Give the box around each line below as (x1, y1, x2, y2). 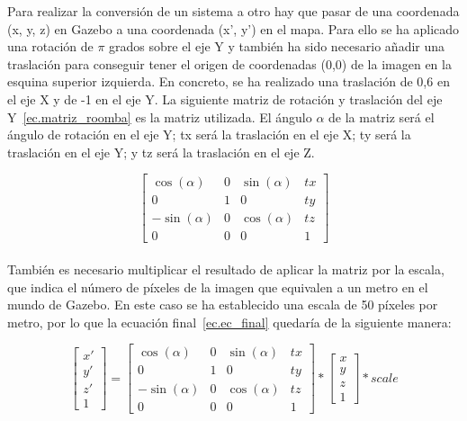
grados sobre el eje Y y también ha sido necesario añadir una (109, 37, 445, 56)
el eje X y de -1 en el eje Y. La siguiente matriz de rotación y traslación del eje (7, 89, 443, 108)
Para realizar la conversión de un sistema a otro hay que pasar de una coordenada (7, 2, 460, 20)
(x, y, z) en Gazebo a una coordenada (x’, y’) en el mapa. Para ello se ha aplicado (7, 19, 460, 38)
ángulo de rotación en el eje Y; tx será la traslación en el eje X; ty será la (7, 125, 411, 144)
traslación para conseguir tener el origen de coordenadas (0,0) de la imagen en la (7, 54, 452, 73)
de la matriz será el (328, 107, 435, 126)
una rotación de (7, 37, 94, 56)
